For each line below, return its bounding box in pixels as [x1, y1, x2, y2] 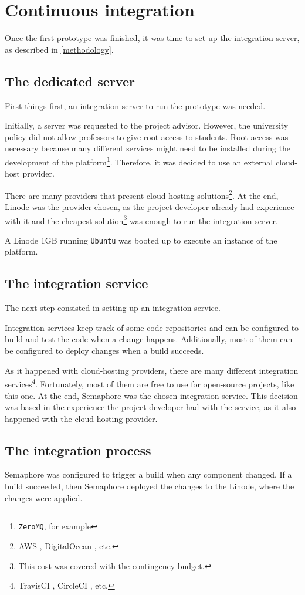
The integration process [5, 441, 151, 459]
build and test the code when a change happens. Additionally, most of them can [5, 333, 293, 345]
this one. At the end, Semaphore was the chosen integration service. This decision [5, 389, 298, 401]
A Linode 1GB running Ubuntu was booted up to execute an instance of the [5, 234, 277, 246]
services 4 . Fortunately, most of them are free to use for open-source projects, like [5, 376, 294, 390]
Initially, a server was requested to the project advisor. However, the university [5, 119, 289, 131]
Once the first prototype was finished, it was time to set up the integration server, [5, 32, 300, 44]
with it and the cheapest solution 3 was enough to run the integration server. [5, 212, 278, 226]
